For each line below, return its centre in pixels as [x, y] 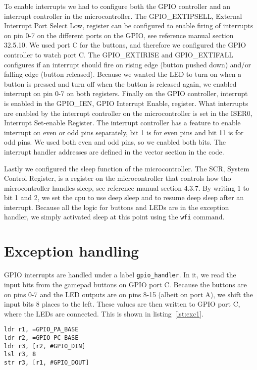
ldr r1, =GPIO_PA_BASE [41, 330]
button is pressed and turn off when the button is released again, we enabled [120, 83]
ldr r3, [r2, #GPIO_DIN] [45, 346]
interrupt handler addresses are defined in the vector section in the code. [114, 151]
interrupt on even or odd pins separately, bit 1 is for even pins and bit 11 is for [124, 132]
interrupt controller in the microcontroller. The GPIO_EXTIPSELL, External [123, 16]
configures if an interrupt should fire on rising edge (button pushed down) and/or [128, 64]
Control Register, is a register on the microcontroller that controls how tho [118, 178]
